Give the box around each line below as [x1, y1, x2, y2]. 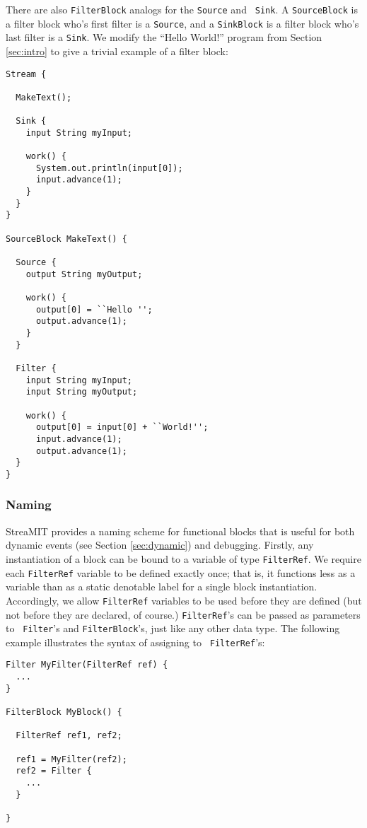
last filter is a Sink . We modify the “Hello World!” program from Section [6, 30, 322, 45]
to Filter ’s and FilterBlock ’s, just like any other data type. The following [6, 621, 340, 636]
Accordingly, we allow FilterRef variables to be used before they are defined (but [6, 593, 362, 607]
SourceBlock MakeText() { [6, 233, 127, 244]
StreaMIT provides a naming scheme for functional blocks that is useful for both [6, 523, 355, 538]
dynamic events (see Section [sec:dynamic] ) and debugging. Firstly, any [6, 537, 314, 552]
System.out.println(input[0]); [35, 163, 183, 173]
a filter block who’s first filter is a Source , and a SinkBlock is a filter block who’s [6, 16, 359, 30]
